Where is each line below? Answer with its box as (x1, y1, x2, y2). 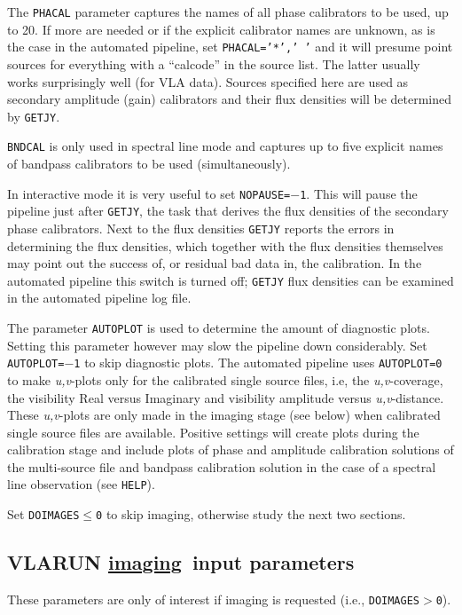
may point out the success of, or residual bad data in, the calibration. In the (7, 254, 422, 272)
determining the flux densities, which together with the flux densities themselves (7, 236, 443, 255)
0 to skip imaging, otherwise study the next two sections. (96, 505, 406, 524)
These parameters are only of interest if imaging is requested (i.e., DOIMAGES (7, 589, 419, 608)
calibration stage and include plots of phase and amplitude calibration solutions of (7, 440, 454, 459)
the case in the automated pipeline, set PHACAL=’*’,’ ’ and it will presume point (7, 37, 453, 56)
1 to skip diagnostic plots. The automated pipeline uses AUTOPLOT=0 (74, 353, 442, 372)
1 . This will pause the (300, 184, 418, 202)
